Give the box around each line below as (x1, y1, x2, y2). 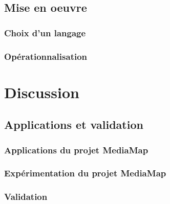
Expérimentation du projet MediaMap (4, 167, 166, 179)
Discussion (4, 81, 79, 102)
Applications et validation (4, 117, 143, 132)
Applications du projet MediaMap (4, 143, 148, 156)
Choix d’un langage (4, 26, 86, 39)
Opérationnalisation (4, 50, 88, 62)
